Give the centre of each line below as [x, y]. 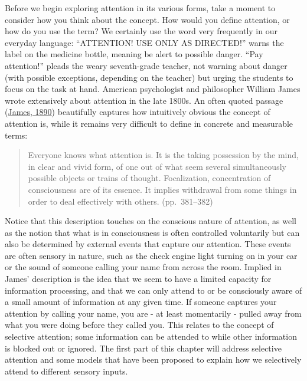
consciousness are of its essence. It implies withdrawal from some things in [162, 189]
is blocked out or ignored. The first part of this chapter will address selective [143, 348]
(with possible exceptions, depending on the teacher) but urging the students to [149, 77]
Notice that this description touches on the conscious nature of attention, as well [151, 221]
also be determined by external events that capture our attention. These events [148, 244]
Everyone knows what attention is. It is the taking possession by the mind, [163, 155]
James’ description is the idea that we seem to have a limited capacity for [138, 279]
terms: [16, 135]
